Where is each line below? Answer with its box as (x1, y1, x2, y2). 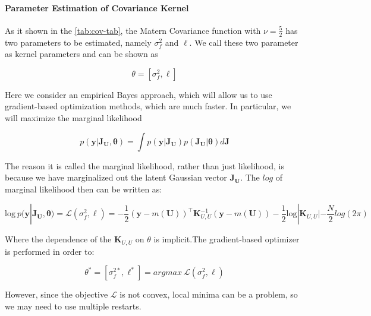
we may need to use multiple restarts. (5, 300, 142, 312)
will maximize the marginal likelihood (5, 112, 142, 124)
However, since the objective (5, 288, 108, 301)
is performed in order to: (5, 245, 95, 257)
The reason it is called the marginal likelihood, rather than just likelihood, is (5, 159, 284, 172)
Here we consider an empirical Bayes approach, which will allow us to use (5, 88, 272, 100)
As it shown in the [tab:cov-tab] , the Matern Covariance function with (5, 24, 261, 36)
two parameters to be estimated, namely (5, 36, 152, 48)
